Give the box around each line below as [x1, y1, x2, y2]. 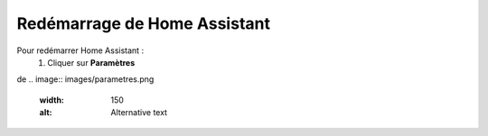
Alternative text [110, 107, 167, 118]
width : [39, 95, 65, 105]
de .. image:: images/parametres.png [16, 74, 155, 85]
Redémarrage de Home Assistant [16, 14, 271, 33]
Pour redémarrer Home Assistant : [16, 45, 145, 56]
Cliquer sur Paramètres [47, 57, 136, 68]
